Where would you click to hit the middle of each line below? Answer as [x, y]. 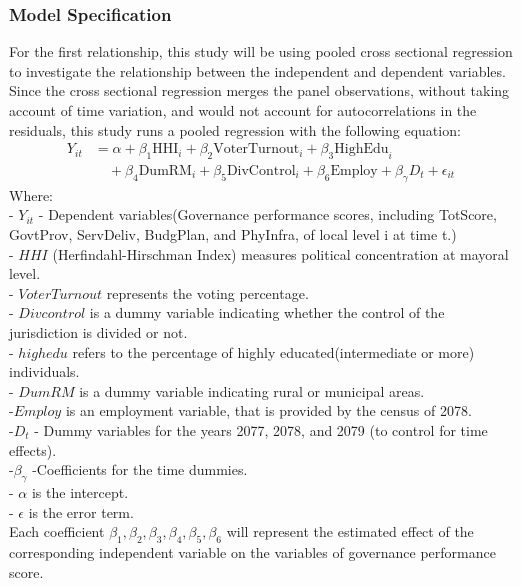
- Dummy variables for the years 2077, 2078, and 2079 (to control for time [261, 429]
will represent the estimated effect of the [350, 531]
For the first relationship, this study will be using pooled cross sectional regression [261, 51]
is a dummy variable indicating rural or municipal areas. [252, 390]
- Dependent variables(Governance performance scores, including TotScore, [267, 214]
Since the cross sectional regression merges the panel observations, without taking [259, 90]
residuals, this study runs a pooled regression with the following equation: [235, 129]
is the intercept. [80, 491]
